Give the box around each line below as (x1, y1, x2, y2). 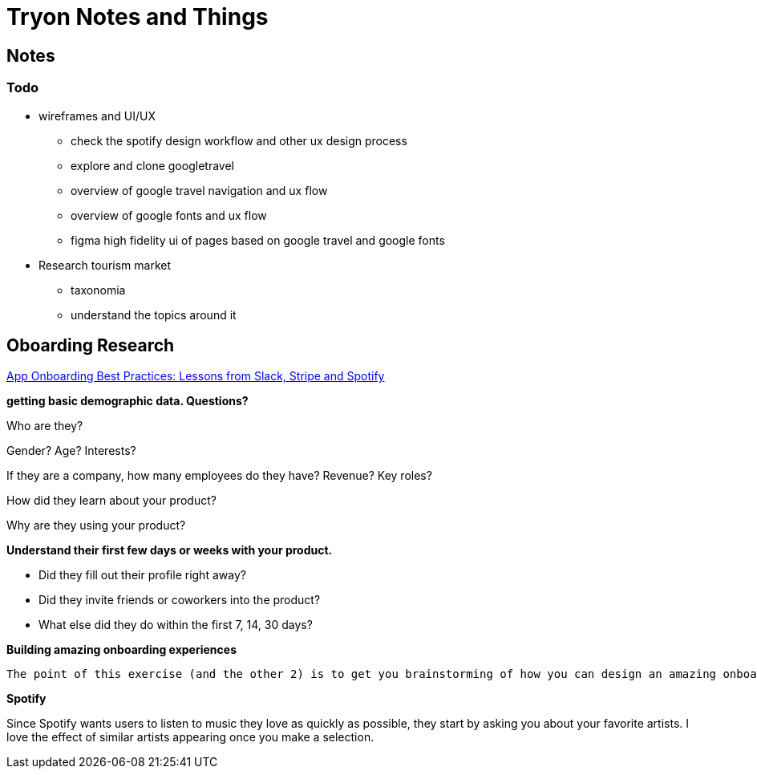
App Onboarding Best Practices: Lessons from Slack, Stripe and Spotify (6, 369, 385, 383)
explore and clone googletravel (71, 158, 234, 172)
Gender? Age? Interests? (6, 444, 136, 458)
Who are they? (6, 419, 83, 433)
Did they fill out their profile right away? (38, 568, 246, 582)
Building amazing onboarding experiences (6, 643, 237, 657)
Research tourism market (38, 258, 171, 272)
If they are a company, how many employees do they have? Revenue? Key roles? (6, 469, 432, 483)
